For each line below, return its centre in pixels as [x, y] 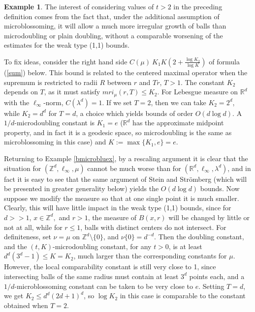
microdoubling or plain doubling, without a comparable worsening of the [113, 35]
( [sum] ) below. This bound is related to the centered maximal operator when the [126, 72]
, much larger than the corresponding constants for [150, 256]
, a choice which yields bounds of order [135, 113]
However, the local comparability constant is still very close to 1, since [110, 267]
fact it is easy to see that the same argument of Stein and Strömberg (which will [126, 179]
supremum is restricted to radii [51, 82]
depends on [21, 92]
